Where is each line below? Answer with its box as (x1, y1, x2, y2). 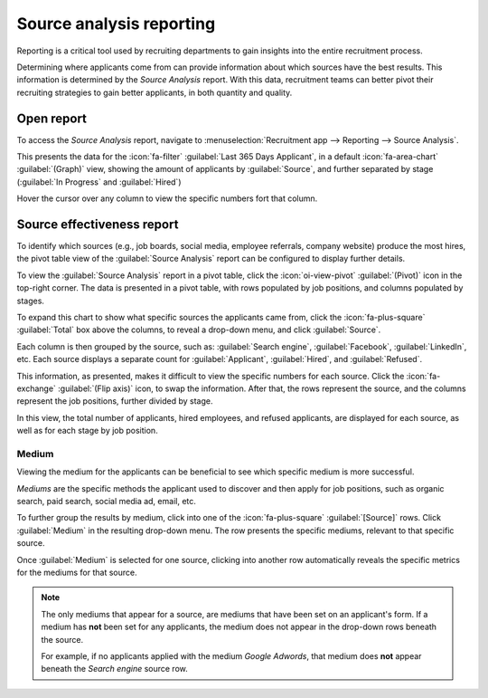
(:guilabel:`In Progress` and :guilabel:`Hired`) (16, 177, 182, 187)
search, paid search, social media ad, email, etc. (16, 496, 196, 507)
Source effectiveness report (16, 217, 179, 232)
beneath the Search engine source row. (41, 664, 189, 674)
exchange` (16, 383, 56, 394)
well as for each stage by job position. (16, 425, 158, 436)
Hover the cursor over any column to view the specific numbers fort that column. (16, 193, 318, 204)
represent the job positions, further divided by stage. (16, 396, 213, 406)
